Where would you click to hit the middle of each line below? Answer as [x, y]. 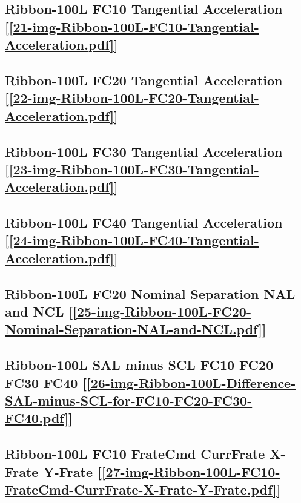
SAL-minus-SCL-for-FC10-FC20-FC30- [129, 400]
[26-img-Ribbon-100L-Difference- [191, 382]
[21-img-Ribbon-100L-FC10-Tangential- [134, 26]
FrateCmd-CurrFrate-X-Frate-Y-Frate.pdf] [141, 489]
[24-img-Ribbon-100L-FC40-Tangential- [134, 240]
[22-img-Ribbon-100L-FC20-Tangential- [134, 98]
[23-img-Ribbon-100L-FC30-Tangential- [134, 169]
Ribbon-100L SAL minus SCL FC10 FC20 [139, 365]
